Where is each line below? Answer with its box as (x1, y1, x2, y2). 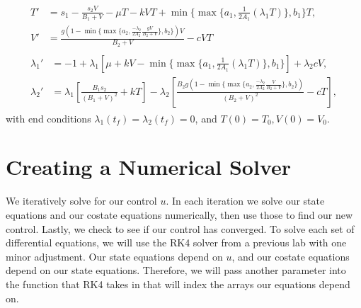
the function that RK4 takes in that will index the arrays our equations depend (6, 276, 350, 291)
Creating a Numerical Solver (6, 152, 292, 181)
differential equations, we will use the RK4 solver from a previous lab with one (6, 235, 347, 250)
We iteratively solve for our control (6, 193, 157, 208)
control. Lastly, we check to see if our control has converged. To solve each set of (6, 221, 355, 236)
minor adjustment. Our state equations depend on (6, 249, 223, 263)
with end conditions (6, 110, 91, 125)
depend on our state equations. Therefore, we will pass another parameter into (6, 263, 346, 278)
